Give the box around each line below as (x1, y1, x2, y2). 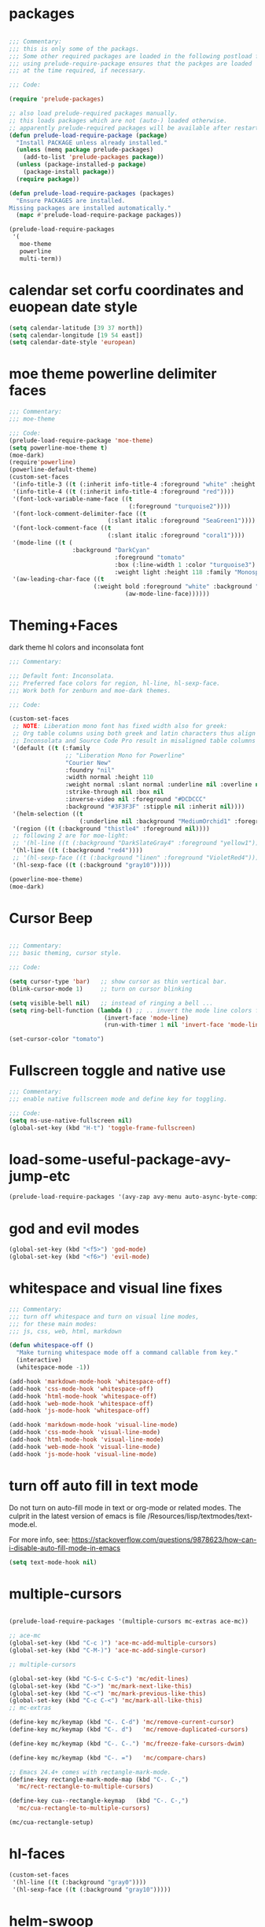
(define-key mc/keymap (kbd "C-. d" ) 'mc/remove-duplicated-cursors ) (9, 1726, 248, 1734)
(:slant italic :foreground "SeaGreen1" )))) (107, 517, 256, 525)
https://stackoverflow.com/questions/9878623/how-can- (71, 1535, 257, 1544)
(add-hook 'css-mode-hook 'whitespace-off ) (9, 1385, 154, 1392)
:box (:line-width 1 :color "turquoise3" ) (114, 561, 256, 568)
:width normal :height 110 (64, 774, 154, 781)
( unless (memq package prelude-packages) (16, 146, 154, 154)
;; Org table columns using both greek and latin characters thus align (12, 730, 256, 737)
